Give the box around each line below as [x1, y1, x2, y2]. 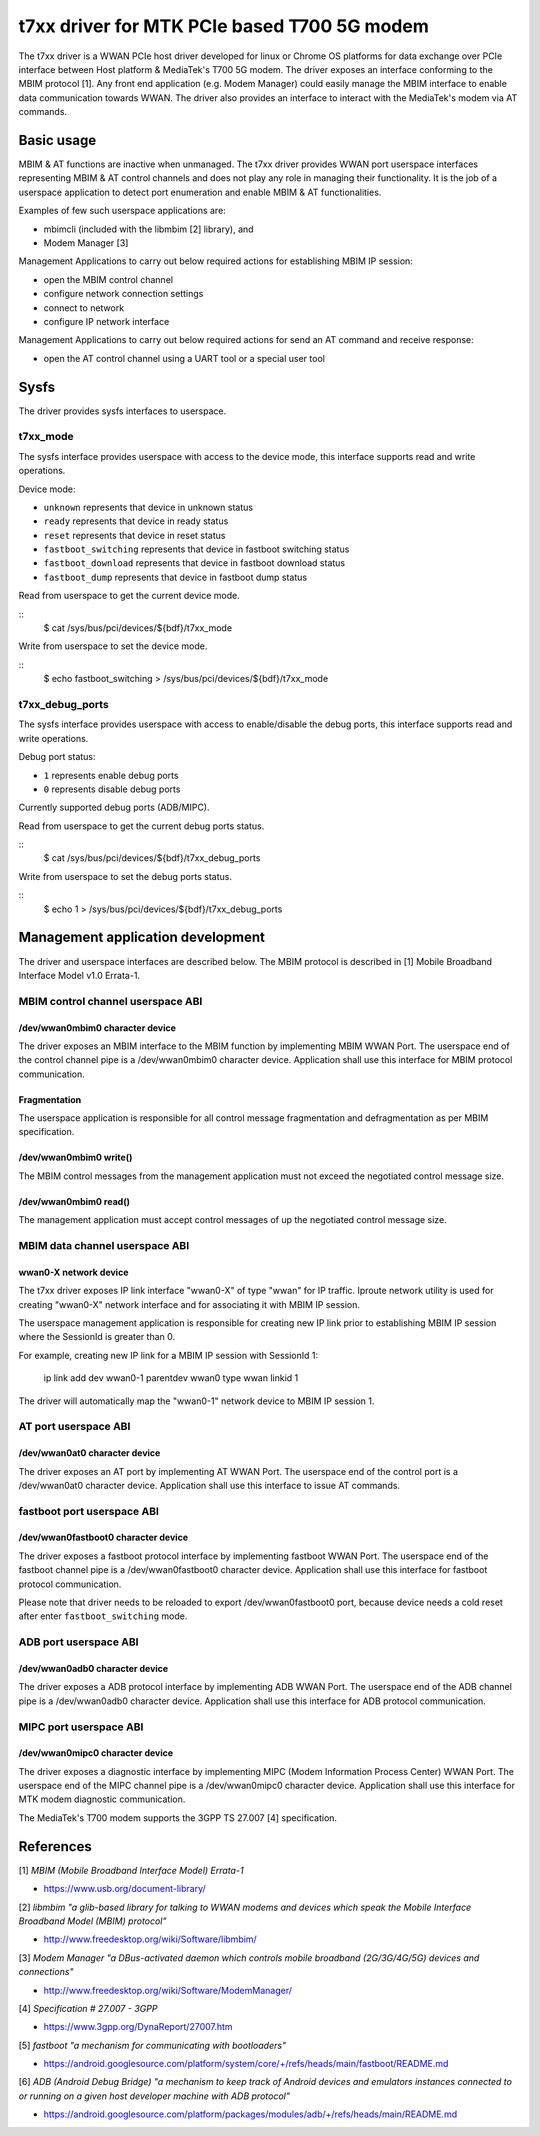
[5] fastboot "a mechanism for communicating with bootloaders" [18, 2039, 287, 2051]
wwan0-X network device [18, 1266, 129, 1278]
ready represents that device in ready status [43, 515, 229, 527]
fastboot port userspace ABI [18, 1504, 160, 1518]
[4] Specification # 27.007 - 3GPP [18, 2002, 158, 2014]
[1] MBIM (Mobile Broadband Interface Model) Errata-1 [18, 1864, 244, 1876]
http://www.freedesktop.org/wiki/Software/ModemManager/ [43, 1984, 293, 1996]
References [18, 1838, 92, 1855]
